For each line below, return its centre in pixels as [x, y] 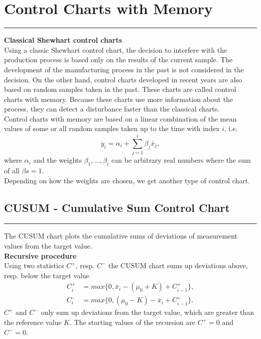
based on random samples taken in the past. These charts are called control [120, 89]
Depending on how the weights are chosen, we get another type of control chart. [127, 180]
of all [12, 170]
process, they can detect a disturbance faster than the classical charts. [112, 109]
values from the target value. [48, 245]
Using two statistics [34, 265]
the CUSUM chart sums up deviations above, [178, 265]
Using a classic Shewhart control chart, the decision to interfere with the [116, 49]
